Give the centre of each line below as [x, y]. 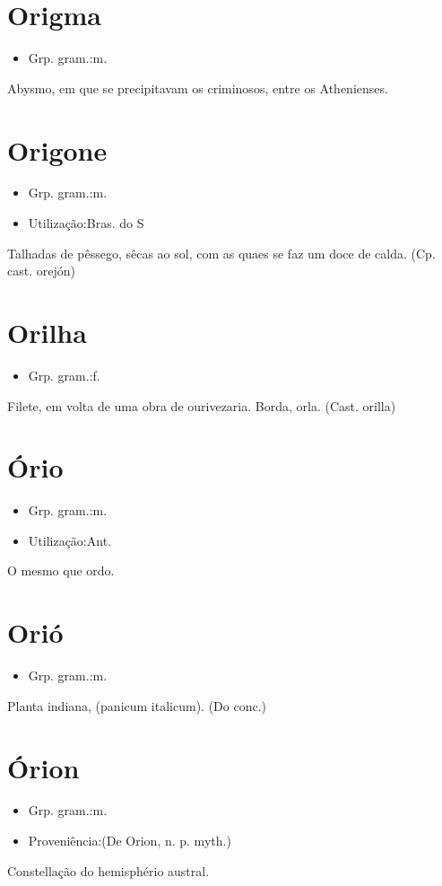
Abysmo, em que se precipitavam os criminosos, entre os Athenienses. [198, 88]
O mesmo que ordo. [61, 570]
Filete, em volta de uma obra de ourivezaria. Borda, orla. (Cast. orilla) [202, 405]
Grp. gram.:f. [64, 375]
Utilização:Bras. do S [86, 223]
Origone [57, 149]
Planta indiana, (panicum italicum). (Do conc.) [137, 705]
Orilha [47, 332]
